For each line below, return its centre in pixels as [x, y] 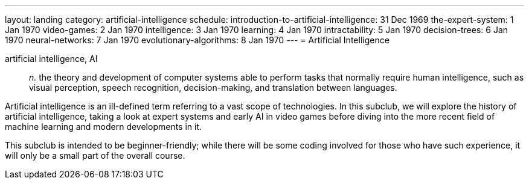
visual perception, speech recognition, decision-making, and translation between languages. [213, 87]
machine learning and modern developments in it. [104, 127]
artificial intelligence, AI [51, 59]
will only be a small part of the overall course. [95, 155]
